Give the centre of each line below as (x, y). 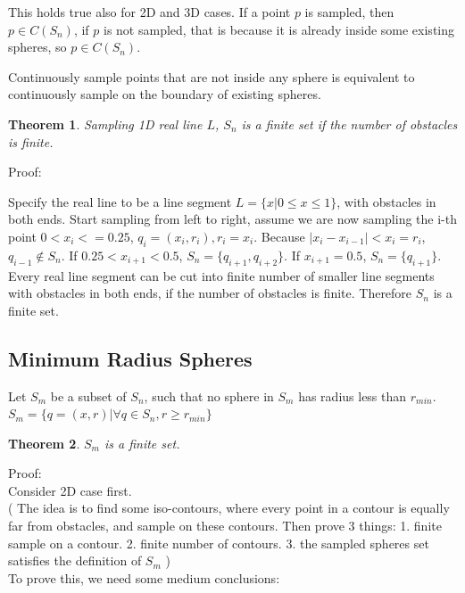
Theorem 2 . (44, 443)
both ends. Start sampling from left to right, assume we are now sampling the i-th (232, 219)
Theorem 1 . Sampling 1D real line (105, 124)
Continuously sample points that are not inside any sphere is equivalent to (212, 76)
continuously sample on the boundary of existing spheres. (165, 94)
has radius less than (353, 395)
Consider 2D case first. (70, 490)
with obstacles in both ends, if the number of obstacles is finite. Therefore (210, 293)
